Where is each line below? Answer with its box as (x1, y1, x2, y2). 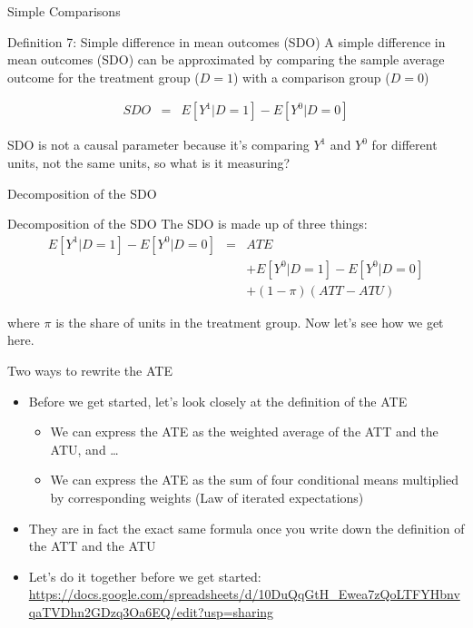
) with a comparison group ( (232, 67, 390, 86)
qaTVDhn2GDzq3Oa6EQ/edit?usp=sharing (28, 603, 274, 621)
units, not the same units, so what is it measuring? (7, 153, 291, 172)
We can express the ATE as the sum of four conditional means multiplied (50, 470, 459, 489)
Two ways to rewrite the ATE (7, 361, 172, 380)
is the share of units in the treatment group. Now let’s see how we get (55, 312, 444, 331)
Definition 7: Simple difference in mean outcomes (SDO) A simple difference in (7, 32, 446, 51)
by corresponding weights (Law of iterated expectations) (50, 488, 364, 507)
